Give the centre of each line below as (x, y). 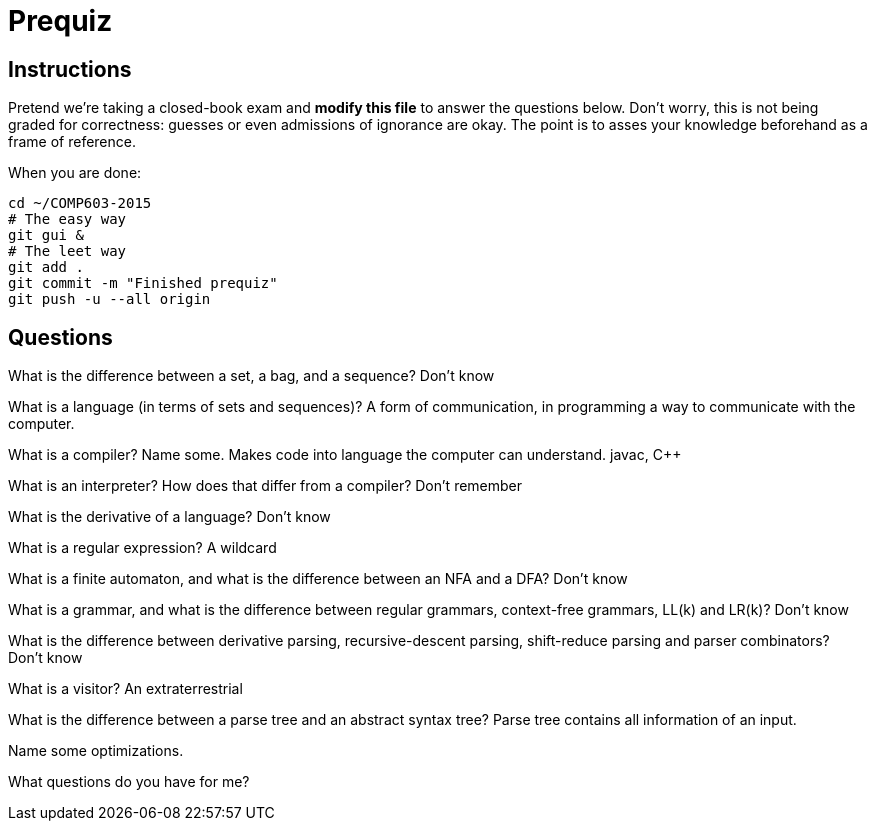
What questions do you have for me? (129, 782)
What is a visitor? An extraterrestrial (125, 689)
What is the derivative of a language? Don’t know (169, 517)
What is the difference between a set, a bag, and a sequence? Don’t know (251, 376)
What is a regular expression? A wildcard (142, 548)
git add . (46, 267)
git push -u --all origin (109, 299)
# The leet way (67, 251)
